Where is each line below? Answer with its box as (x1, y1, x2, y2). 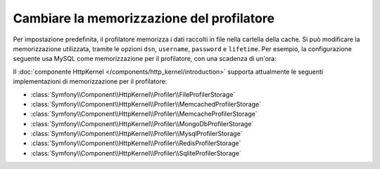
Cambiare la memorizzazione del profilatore (13, 11, 274, 26)
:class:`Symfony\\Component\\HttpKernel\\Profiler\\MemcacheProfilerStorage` (30, 109, 258, 119)
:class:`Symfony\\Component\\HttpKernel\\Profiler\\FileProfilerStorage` (30, 90, 236, 98)
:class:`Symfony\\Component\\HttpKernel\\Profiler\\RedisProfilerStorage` (30, 139, 241, 147)
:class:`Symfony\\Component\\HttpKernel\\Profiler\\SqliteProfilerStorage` (30, 149, 242, 157)
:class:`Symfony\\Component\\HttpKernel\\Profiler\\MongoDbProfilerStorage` (30, 119, 254, 128)
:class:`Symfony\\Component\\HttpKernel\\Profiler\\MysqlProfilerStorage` (30, 130, 243, 138)
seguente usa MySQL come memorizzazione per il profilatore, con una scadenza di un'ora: (13, 55, 277, 63)
